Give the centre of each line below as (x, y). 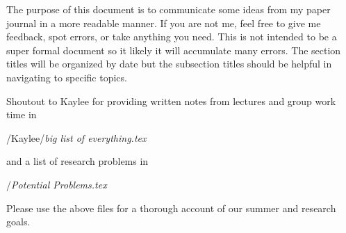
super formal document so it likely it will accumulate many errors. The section (174, 50)
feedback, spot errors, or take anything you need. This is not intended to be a (172, 37)
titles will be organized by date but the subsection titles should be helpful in (169, 64)
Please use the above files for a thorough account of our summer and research (171, 208)
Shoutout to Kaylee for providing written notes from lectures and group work (171, 101)
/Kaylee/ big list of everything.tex (76, 137)
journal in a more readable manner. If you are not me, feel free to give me (164, 23)
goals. (18, 222)
